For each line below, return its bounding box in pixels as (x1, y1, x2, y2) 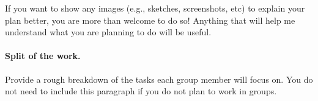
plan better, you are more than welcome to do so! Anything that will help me (5, 13, 295, 26)
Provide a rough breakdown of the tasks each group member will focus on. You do (5, 72, 313, 85)
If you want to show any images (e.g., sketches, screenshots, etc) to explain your (5, 2, 305, 14)
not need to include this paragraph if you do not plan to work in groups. (5, 85, 277, 97)
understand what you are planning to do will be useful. (5, 26, 212, 38)
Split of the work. (5, 49, 81, 62)
